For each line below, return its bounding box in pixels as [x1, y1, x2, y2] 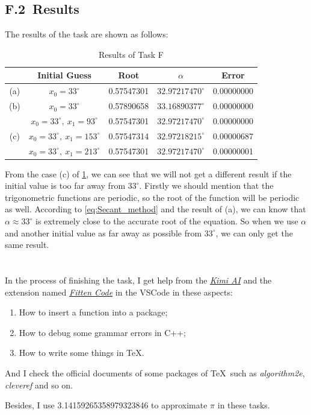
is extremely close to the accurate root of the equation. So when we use [35, 215, 298, 227]
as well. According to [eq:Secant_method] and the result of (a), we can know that [5, 203, 306, 215]
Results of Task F [98, 48, 164, 60]
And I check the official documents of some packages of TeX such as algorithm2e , [5, 367, 305, 379]
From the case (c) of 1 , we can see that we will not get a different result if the [5, 167, 292, 180]
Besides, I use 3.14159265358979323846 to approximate [5, 399, 208, 411]
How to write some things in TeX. [19, 346, 144, 359]
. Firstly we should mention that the [139, 179, 274, 192]
